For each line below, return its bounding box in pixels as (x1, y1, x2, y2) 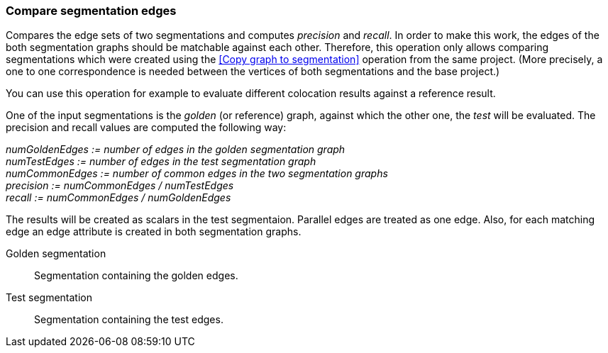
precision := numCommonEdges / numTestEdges (6, 179, 234, 192)
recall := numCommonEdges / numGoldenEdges (6, 191, 231, 204)
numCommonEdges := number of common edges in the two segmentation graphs (6, 167, 388, 180)
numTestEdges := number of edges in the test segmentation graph (6, 155, 316, 168)
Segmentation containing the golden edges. (34, 269, 238, 282)
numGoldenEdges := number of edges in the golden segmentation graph (6, 143, 346, 156)
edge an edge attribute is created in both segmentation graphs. (6, 225, 302, 238)
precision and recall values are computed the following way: (6, 121, 287, 134)
